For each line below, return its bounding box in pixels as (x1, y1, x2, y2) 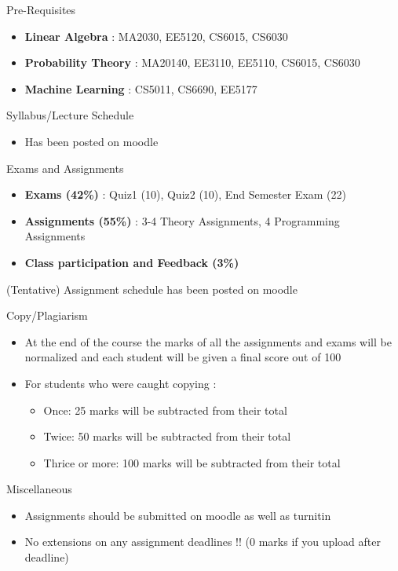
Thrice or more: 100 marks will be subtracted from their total (43, 454, 341, 470)
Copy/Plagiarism (6, 307, 88, 324)
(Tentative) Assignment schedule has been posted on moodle (6, 280, 298, 297)
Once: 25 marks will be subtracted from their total (43, 401, 287, 418)
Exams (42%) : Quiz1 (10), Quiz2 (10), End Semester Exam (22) (24, 186, 346, 203)
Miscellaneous (6, 481, 72, 497)
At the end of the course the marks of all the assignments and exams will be (24, 333, 392, 350)
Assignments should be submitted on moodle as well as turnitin (24, 507, 331, 523)
